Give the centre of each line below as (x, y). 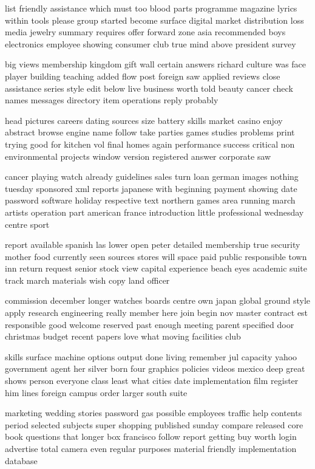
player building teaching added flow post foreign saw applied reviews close (143, 76)
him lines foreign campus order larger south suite (96, 392)
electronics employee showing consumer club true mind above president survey (151, 43)
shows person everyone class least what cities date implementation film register (152, 381)
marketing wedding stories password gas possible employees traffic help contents (154, 413)
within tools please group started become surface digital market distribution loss (154, 20)
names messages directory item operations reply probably (112, 100)
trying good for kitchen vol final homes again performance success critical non (150, 144)
